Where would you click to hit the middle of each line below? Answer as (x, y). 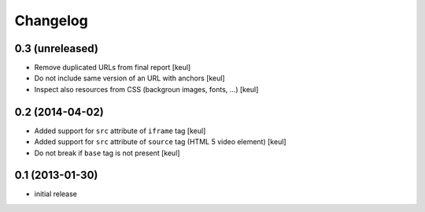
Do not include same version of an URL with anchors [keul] (129, 78)
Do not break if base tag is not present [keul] (107, 153)
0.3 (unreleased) (56, 48)
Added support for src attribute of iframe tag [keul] (120, 131)
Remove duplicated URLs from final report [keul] (113, 68)
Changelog (51, 20)
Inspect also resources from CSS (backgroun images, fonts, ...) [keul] (146, 89)
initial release (56, 194)
